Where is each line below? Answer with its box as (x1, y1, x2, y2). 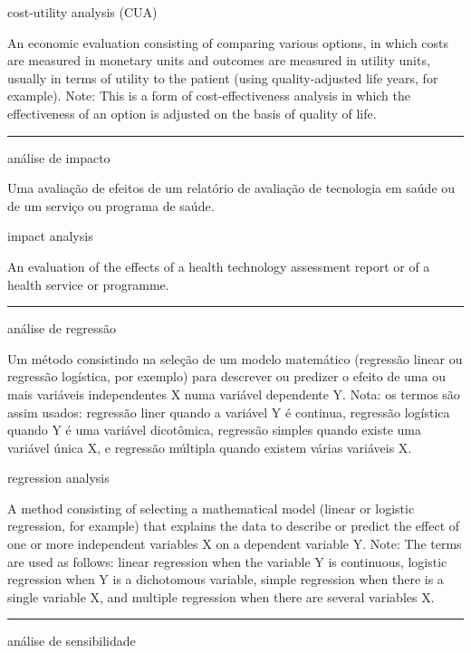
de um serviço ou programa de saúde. (7, 196, 215, 215)
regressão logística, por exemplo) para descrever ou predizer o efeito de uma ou (7, 367, 446, 386)
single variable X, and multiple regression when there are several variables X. (7, 587, 435, 606)
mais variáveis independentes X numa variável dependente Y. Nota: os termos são (7, 384, 460, 403)
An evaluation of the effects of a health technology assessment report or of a (7, 256, 430, 275)
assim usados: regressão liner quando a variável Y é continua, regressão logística (7, 402, 450, 421)
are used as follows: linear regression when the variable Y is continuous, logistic (7, 552, 447, 571)
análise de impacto (7, 148, 111, 167)
